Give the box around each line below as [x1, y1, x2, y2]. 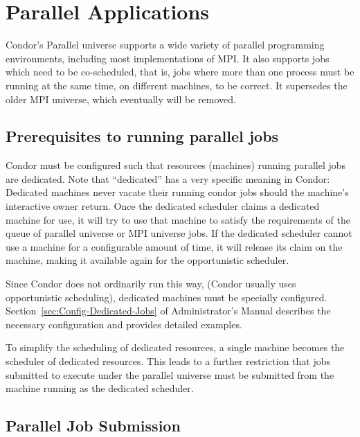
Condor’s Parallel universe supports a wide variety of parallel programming [6, 37, 325, 52]
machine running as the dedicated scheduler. [6, 381, 194, 395]
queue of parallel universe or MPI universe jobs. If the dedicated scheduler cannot [6, 226, 352, 240]
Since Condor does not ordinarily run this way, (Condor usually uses [6, 276, 296, 291]
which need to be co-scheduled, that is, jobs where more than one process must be [6, 64, 354, 79]
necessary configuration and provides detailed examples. [6, 316, 242, 331]
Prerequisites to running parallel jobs [6, 125, 279, 147]
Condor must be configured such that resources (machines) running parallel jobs [6, 158, 346, 172]
